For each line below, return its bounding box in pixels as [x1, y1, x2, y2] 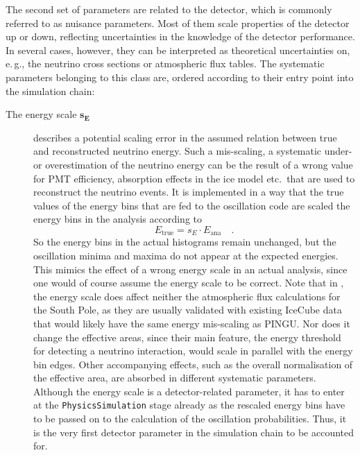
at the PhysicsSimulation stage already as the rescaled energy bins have [33, 397, 345, 412]
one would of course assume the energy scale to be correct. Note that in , [33, 275, 344, 290]
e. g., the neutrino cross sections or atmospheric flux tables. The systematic [6, 56, 325, 71]
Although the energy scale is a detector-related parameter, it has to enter [33, 384, 345, 398]
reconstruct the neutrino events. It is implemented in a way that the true [33, 184, 344, 199]
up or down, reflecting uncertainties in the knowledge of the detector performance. [6, 29, 355, 44]
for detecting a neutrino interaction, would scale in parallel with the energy [33, 343, 353, 358]
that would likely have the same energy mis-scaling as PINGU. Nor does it [33, 316, 350, 330]
